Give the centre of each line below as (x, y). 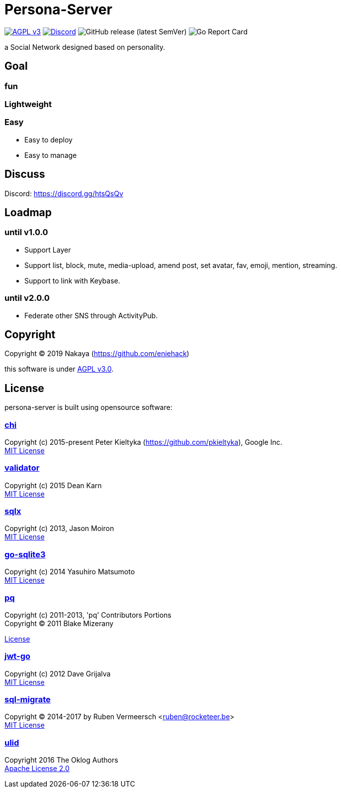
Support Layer (48, 250)
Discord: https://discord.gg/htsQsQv (64, 193)
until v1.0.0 (26, 232)
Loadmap (28, 212)
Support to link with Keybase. (72, 280)
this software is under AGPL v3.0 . (59, 369)
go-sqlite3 (25, 554)
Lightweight (28, 104)
